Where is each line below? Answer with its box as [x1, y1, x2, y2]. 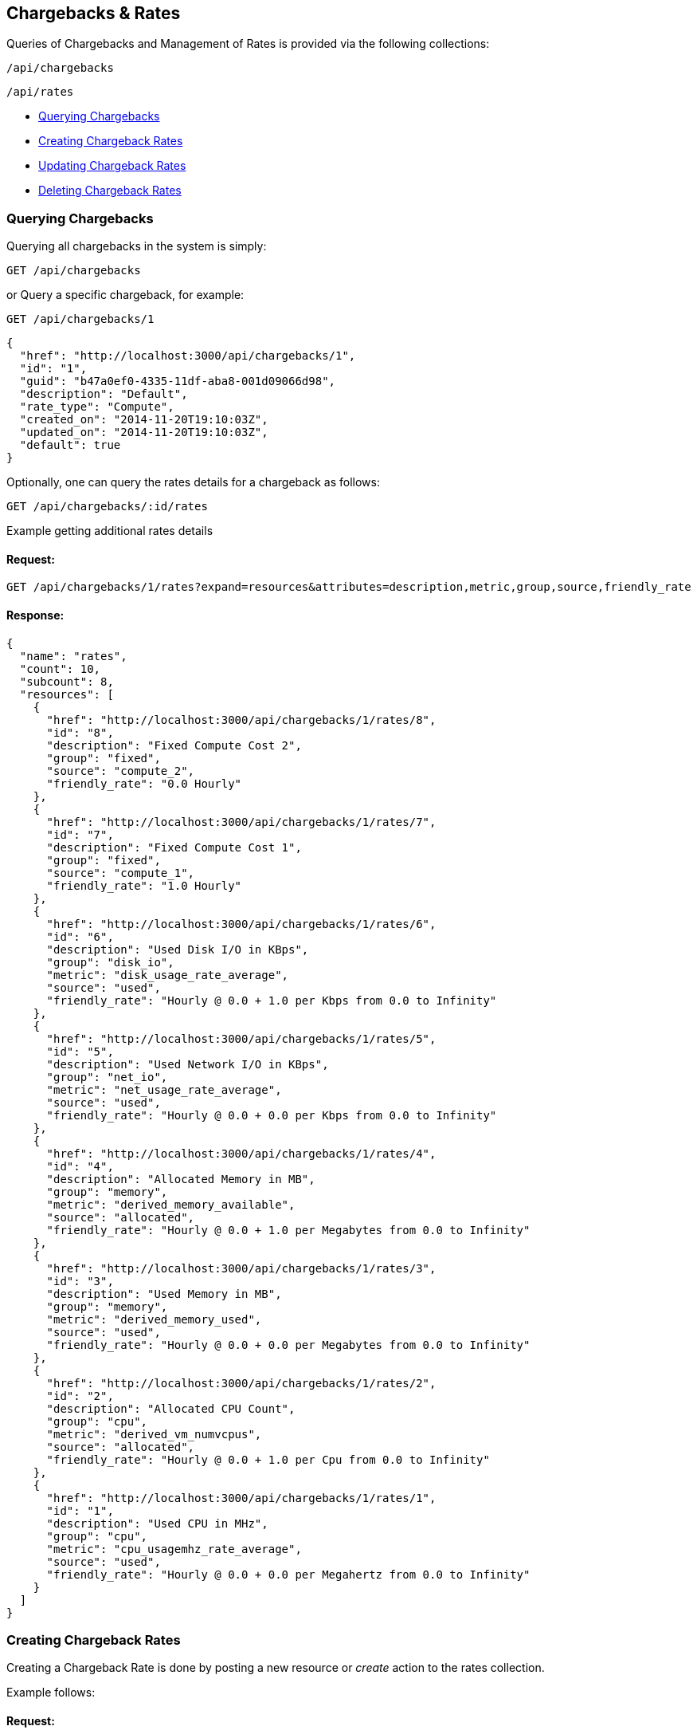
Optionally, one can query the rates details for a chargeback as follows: [6, 475, 380, 490]
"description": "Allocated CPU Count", [46, 1402, 296, 1415]
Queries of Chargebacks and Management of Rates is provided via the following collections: [6, 37, 490, 51]
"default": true [19, 438, 121, 452]
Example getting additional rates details [6, 524, 213, 538]
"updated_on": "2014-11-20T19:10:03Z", [19, 426, 268, 439]
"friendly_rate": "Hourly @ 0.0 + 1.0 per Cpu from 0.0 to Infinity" [46, 1453, 490, 1466]
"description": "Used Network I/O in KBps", [46, 1057, 329, 1071]
